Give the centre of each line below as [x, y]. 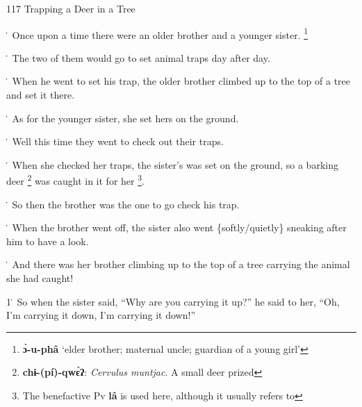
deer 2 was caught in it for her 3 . [75, 180]
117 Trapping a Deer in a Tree [71, 8]
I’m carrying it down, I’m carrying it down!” [101, 315]
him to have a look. [48, 241]
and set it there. [41, 95]
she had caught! [40, 278]
